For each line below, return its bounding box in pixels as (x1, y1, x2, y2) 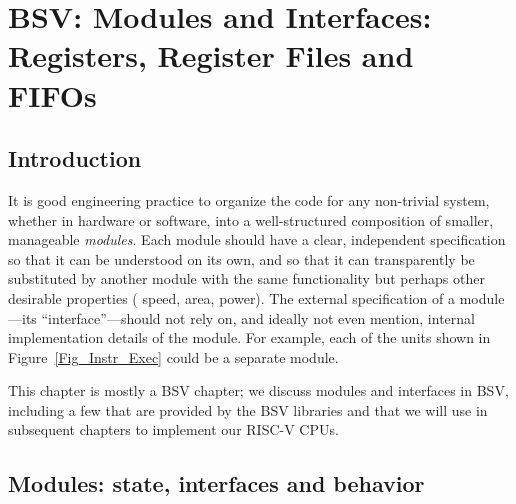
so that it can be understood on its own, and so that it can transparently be (8, 248, 475, 269)
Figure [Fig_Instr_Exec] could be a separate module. (8, 346, 339, 367)
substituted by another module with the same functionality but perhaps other (8, 268, 485, 289)
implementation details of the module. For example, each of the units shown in (8, 327, 491, 348)
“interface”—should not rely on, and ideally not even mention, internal (41, 307, 475, 328)
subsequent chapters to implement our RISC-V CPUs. (8, 419, 339, 440)
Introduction (8, 143, 142, 174)
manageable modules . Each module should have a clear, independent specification (8, 229, 506, 250)
